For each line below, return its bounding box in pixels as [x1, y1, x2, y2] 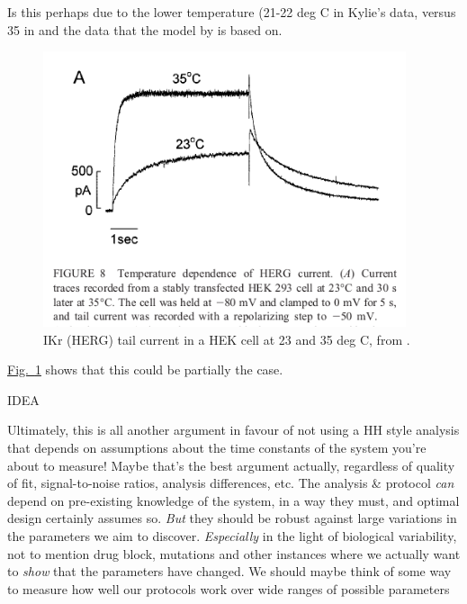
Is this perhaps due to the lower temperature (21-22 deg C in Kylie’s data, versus [7, 3, 456, 21]
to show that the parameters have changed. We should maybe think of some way [7, 562, 452, 581]
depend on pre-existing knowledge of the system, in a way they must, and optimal [7, 491, 460, 509]
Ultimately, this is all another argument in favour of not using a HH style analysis [7, 420, 460, 439]
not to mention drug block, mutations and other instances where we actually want [7, 544, 461, 563]
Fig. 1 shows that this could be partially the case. [7, 360, 283, 379]
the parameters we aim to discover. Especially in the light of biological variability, [7, 527, 457, 545]
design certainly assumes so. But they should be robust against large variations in [7, 509, 457, 527]
